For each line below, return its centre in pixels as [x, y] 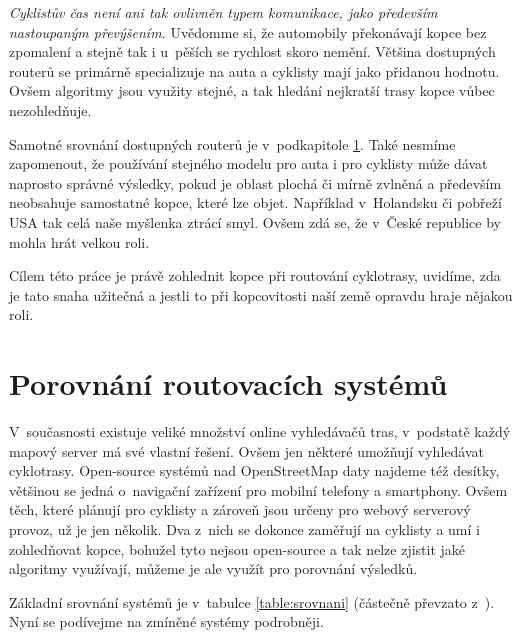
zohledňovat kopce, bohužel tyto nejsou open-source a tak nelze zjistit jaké [237, 548]
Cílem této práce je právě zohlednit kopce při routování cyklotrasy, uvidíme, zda [255, 275]
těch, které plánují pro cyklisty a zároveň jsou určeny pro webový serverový [240, 509]
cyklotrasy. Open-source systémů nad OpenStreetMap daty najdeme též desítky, [254, 470]
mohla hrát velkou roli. [79, 241]
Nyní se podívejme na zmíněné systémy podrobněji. [166, 621]
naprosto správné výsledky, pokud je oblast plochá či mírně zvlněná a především [255, 182]
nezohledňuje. [50, 109]
